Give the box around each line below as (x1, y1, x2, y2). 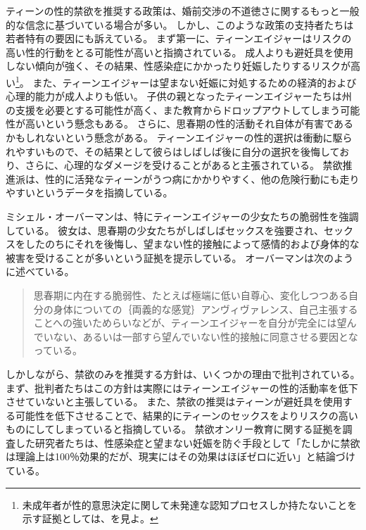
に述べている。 (6, 264, 75, 279)
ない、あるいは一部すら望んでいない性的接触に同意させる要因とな (53, 329, 358, 343)
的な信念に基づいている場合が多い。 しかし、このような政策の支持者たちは (6, 17, 354, 32)
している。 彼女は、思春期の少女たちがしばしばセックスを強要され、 (6, 222, 324, 237)
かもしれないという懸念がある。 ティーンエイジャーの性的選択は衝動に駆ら (6, 130, 353, 144)
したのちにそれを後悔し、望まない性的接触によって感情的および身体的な (25, 236, 360, 251)
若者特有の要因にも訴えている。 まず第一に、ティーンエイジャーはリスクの (6, 31, 352, 46)
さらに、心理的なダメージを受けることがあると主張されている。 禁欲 (25, 158, 343, 172)
